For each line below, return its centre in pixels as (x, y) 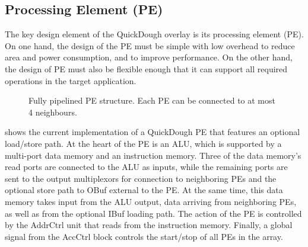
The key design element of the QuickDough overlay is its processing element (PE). (154, 34)
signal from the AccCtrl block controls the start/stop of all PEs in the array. (144, 236)
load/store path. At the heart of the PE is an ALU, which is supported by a (143, 143)
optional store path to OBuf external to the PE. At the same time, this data (144, 190)
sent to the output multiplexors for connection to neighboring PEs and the (141, 178)
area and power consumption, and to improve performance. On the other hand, (149, 57)
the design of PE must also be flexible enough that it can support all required (146, 68)
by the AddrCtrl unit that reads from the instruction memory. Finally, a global (149, 225)
